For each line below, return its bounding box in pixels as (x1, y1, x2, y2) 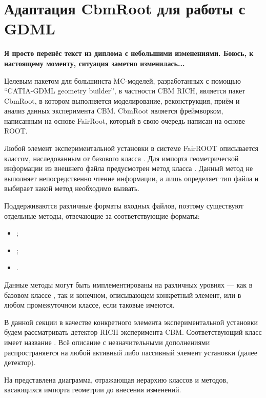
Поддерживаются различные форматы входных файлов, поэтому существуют (4, 200, 243, 211)
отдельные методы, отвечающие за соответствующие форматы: (4, 210, 200, 221)
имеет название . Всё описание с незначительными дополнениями (4, 336, 210, 347)
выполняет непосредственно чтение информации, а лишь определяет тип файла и (4, 173, 259, 183)
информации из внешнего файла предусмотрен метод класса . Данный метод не (4, 163, 253, 174)
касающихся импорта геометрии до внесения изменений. (4, 384, 181, 395)
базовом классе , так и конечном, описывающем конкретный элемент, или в (4, 289, 241, 300)
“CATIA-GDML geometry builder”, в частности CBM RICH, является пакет (4, 85, 245, 96)
